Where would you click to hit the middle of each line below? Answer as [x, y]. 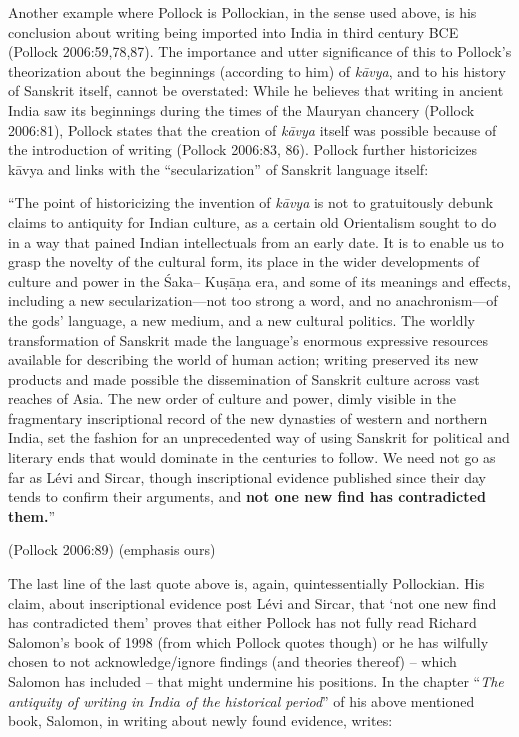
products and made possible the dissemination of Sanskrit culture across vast [244, 378]
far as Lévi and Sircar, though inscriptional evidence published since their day [247, 476]
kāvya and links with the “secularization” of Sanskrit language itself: [218, 168]
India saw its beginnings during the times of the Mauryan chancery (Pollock [241, 109]
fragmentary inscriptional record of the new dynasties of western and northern [248, 417]
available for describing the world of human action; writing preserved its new [243, 359]
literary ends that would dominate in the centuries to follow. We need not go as [252, 457]
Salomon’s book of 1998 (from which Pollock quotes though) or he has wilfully [248, 641]
